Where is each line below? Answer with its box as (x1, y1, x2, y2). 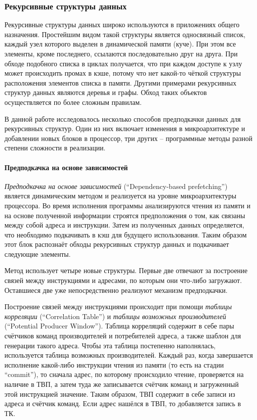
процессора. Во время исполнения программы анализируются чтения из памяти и (4, 200, 251, 210)
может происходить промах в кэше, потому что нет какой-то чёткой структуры (4, 68, 241, 78)
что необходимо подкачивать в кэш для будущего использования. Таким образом (4, 229, 247, 239)
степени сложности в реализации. (4, 142, 106, 153)
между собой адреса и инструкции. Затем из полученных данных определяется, (4, 220, 245, 230)
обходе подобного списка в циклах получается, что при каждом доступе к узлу (4, 58, 242, 68)
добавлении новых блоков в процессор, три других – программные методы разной (4, 133, 253, 143)
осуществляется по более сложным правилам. (4, 96, 142, 107)
